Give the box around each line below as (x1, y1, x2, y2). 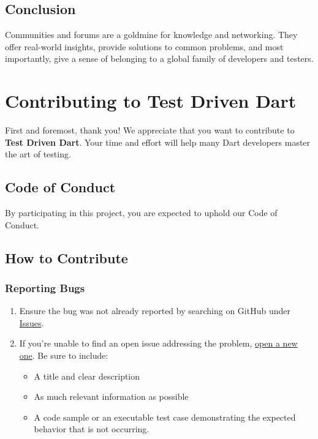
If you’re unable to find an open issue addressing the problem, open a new (19, 337, 298, 350)
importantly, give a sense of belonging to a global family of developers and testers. (5, 52, 314, 65)
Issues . (19, 316, 44, 329)
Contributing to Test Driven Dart (5, 88, 297, 113)
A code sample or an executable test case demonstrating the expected (34, 410, 296, 423)
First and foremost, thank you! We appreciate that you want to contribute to (5, 124, 295, 137)
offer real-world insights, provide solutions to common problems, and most (5, 40, 284, 53)
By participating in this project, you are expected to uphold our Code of (5, 206, 278, 219)
